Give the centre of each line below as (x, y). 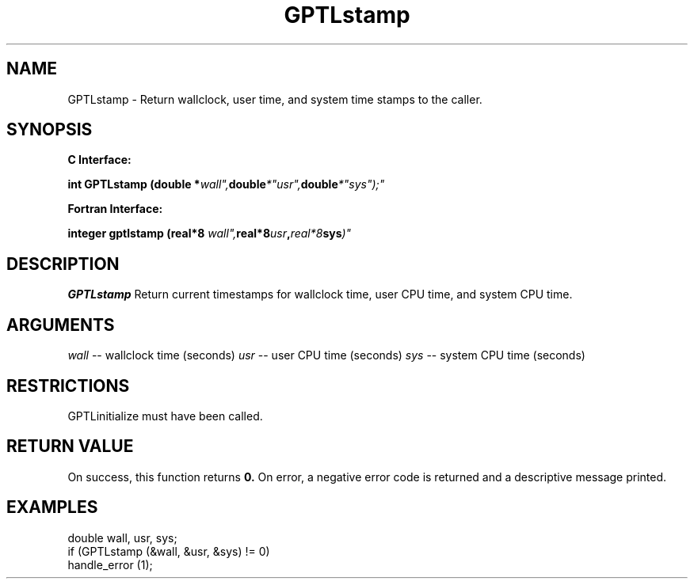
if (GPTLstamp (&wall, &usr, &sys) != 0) (169, 551)
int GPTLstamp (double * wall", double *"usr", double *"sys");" (226, 184)
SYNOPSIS (50, 130)
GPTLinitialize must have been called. (165, 416)
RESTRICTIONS (68, 386)
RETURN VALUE (70, 446)
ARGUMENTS (61, 325)
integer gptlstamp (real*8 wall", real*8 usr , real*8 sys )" (210, 234)
